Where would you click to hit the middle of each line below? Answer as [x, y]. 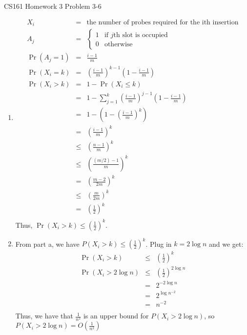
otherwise [118, 45]
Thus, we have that [44, 316]
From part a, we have [47, 244]
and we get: [226, 244]
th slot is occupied [141, 35]
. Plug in [159, 244]
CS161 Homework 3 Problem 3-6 [53, 6]
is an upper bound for [116, 316]
